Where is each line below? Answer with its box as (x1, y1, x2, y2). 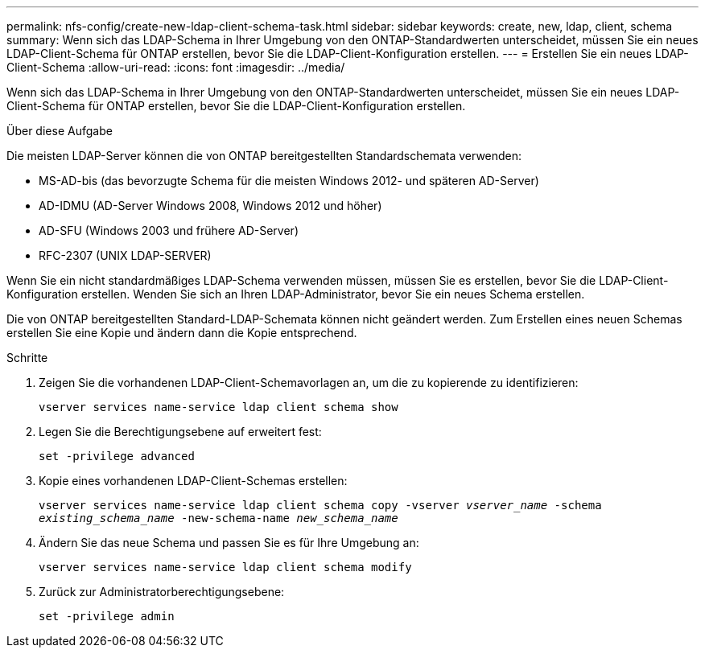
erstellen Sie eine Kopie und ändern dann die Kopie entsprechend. (6, 326, 357, 339)
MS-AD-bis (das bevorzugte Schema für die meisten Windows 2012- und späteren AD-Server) (39, 174, 539, 187)
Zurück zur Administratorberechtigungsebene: (39, 585, 285, 598)
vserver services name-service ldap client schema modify (39, 561, 412, 574)
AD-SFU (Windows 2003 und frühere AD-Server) (39, 224, 299, 237)
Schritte (6, 351, 48, 364)
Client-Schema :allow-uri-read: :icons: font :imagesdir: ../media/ (6, 60, 345, 74)
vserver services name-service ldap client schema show (39, 401, 398, 413)
